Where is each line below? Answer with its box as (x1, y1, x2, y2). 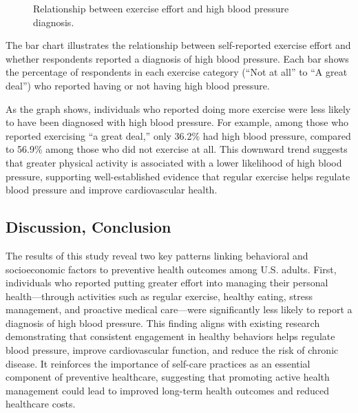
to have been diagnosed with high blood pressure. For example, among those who (6, 115, 349, 129)
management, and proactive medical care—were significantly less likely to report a (6, 302, 352, 317)
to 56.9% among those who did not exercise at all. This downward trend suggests (6, 142, 348, 156)
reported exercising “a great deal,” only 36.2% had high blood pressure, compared (6, 128, 351, 142)
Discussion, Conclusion (6, 216, 171, 237)
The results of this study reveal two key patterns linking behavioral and (6, 248, 308, 262)
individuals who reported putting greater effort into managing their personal (6, 275, 328, 290)
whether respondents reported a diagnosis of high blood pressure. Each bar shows (6, 51, 349, 65)
